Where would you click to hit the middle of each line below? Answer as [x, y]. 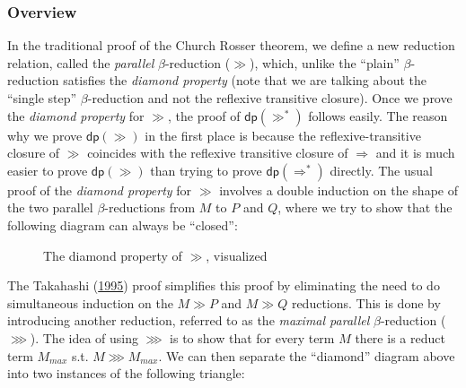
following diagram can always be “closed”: [123, 224]
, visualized [237, 255]
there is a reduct [400, 337]
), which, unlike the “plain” [325, 62]
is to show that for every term [252, 337]
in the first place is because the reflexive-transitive [283, 135]
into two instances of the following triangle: [126, 373]
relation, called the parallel [81, 62]
